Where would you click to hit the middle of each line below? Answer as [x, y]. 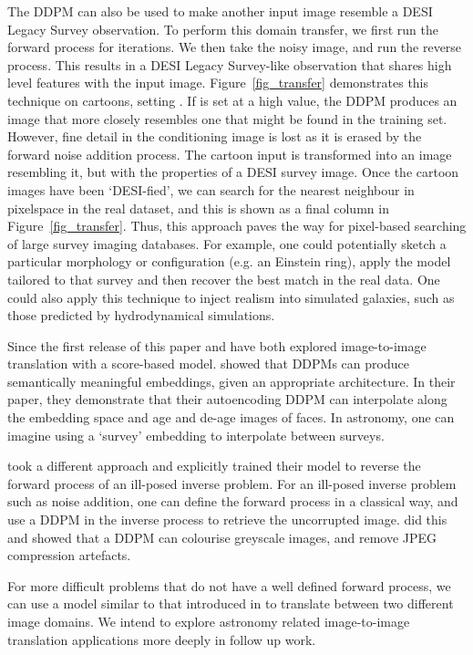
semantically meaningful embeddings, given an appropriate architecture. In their [231, 381]
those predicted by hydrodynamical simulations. [141, 315]
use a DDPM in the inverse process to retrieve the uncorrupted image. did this [227, 520]
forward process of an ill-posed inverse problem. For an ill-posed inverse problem [232, 483]
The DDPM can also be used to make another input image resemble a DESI [220, 11]
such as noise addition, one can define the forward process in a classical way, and [233, 501]
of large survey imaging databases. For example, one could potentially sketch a [227, 243]
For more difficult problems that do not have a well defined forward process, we [229, 585]
